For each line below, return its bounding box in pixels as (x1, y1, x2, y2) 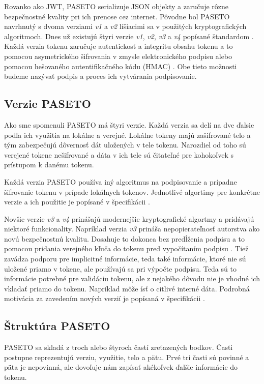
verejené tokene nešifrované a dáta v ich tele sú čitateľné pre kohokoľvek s (4, 149, 234, 160)
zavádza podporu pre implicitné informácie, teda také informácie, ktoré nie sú (4, 253, 246, 264)
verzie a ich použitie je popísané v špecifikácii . (4, 196, 150, 207)
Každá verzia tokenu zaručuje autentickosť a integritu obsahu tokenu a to (4, 41, 233, 51)
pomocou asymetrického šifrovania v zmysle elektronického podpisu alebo (4, 50, 232, 61)
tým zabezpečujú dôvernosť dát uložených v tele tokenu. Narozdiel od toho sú (4, 139, 246, 150)
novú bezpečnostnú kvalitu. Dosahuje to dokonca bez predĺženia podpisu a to (4, 233, 245, 244)
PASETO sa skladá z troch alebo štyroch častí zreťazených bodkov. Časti (4, 342, 233, 352)
